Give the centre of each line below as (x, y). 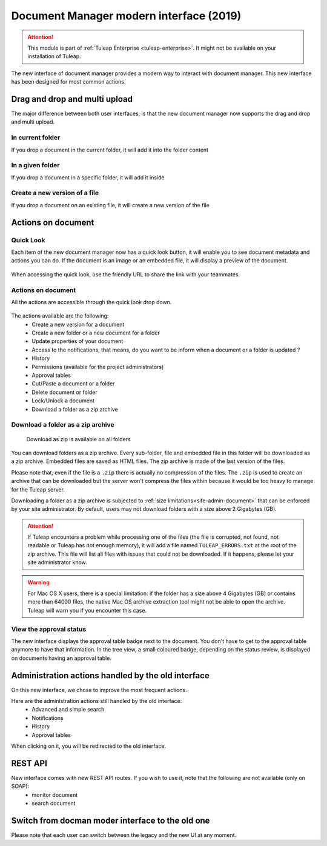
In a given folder (35, 165)
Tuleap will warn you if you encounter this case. (87, 610)
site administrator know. (57, 562)
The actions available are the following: (60, 316)
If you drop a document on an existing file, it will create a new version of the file (111, 205)
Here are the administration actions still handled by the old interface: (97, 701)
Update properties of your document (78, 341)
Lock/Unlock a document (63, 401)
